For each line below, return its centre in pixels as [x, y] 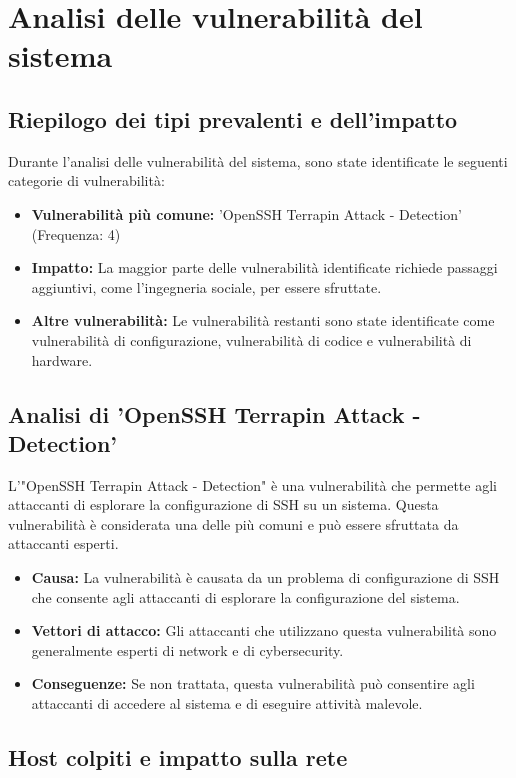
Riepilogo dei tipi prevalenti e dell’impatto [233, 118]
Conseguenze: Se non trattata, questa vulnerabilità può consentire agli [253, 683]
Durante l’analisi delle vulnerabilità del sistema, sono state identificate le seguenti [258, 160]
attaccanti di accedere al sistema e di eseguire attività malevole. [227, 703]
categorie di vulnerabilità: [86, 180]
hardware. [62, 359]
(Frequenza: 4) [76, 233]
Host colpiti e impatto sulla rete [178, 757]
